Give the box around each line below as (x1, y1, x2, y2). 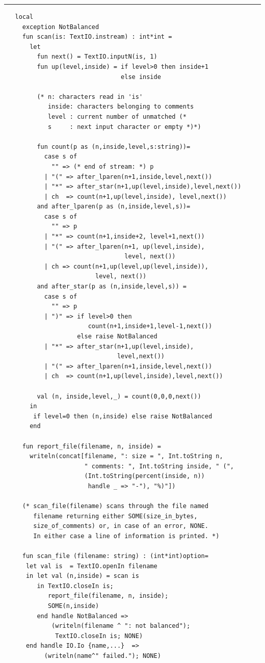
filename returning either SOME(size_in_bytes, (33, 512, 198, 520)
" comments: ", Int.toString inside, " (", (84, 462, 234, 470)
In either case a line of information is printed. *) (33, 532, 220, 540)
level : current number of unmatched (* (47, 113, 187, 120)
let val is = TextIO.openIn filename (25, 562, 157, 570)
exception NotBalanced (22, 23, 99, 31)
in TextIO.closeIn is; (37, 582, 114, 590)
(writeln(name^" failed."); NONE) (44, 652, 161, 659)
